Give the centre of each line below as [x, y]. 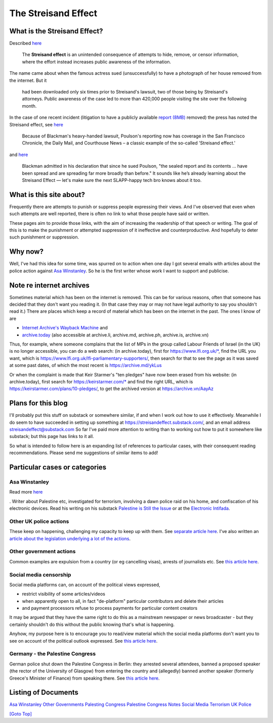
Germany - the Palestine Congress [53, 654]
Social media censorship [40, 574]
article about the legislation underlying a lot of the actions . [70, 539]
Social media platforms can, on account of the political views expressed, [85, 585]
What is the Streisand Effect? [56, 31]
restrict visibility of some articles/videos [64, 594]
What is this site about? [47, 195]
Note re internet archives [49, 285]
